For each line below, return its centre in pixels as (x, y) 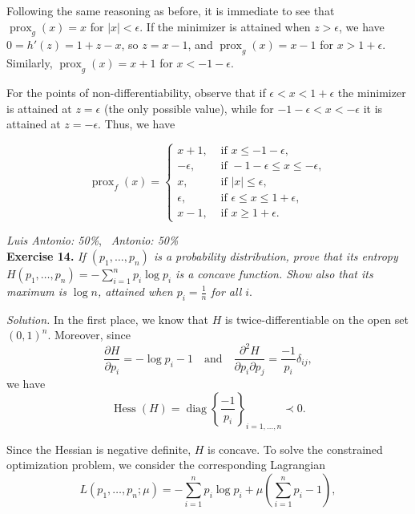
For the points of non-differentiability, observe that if (136, 92)
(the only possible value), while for (189, 108)
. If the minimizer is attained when (225, 26)
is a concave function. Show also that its (274, 273)
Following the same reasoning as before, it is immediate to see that (171, 10)
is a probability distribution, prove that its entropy (276, 256)
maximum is (36, 291)
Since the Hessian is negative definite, (99, 449)
